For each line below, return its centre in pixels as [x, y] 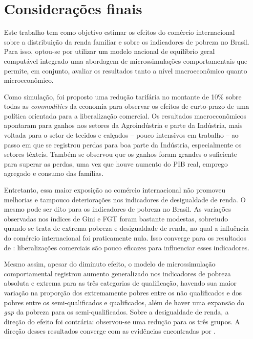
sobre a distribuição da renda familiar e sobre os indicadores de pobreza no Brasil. [127, 41]
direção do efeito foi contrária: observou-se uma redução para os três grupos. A [122, 321]
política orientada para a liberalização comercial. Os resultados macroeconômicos [125, 115]
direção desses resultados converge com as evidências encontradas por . [110, 331]
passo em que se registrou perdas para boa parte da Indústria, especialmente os [123, 144]
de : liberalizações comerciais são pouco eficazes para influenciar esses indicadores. [127, 247]
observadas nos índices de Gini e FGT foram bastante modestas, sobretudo [116, 218]
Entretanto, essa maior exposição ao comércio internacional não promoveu [115, 190]
